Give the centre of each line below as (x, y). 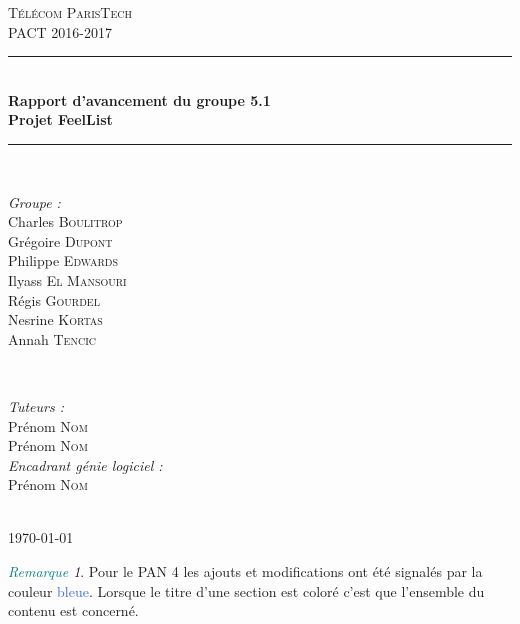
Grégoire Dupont (60, 240)
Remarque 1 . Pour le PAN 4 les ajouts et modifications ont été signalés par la (245, 571)
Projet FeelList (60, 119)
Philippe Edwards (63, 260)
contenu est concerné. (73, 610)
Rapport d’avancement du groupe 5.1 (139, 99)
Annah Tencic (52, 338)
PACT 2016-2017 (60, 31)
